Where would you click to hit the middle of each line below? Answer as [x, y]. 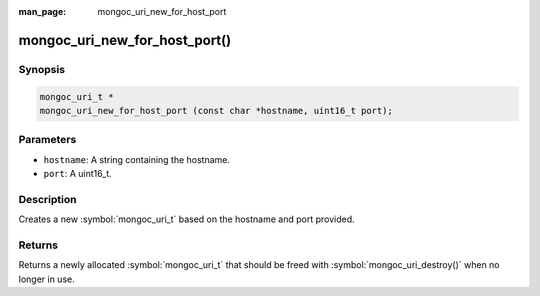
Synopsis [41, 69]
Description [47, 199]
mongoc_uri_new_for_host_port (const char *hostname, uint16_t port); [216, 110]
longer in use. [46, 279]
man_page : [42, 11]
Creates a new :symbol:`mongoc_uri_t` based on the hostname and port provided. [186, 219]
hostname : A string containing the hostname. [136, 159]
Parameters [47, 140]
